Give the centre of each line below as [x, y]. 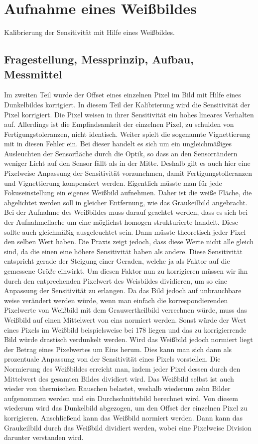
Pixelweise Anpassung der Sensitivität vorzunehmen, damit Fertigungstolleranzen [128, 173]
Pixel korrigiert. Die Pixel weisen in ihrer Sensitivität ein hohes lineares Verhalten [129, 114]
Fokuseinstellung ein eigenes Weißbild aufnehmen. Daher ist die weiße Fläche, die [128, 193]
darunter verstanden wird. [44, 437]
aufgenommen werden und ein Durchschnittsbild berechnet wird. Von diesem [121, 398]
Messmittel [33, 74]
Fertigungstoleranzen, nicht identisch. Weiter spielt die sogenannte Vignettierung [127, 134]
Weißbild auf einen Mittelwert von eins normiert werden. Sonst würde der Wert [125, 319]
